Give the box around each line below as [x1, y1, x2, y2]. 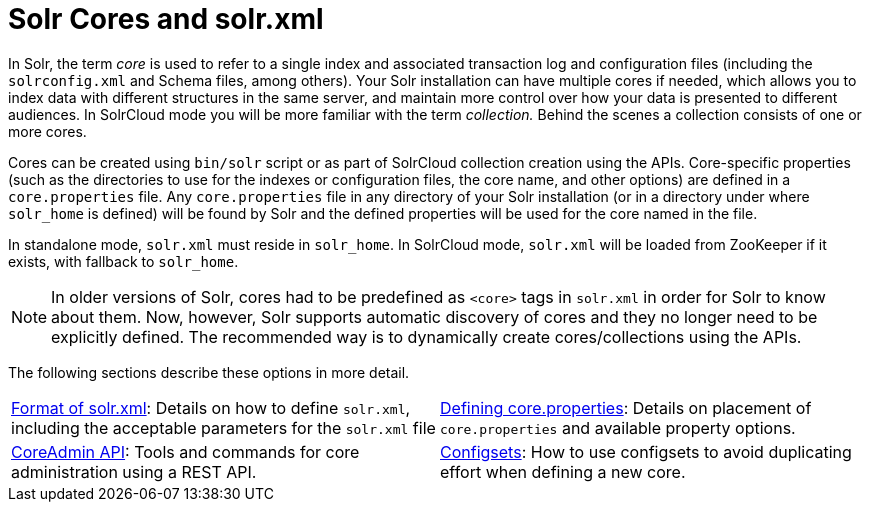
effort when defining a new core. [440, 461, 686, 482]
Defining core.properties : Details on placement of [440, 397, 812, 418]
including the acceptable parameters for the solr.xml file [11, 417, 436, 438]
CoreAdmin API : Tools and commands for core [11, 441, 360, 462]
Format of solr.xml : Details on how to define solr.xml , [11, 397, 411, 418]
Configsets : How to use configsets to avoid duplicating [440, 441, 852, 462]
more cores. [8, 122, 87, 140]
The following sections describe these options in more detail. [8, 363, 410, 381]
